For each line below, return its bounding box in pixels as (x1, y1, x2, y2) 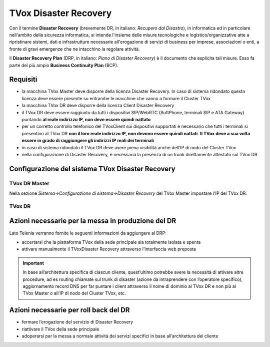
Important (22, 260, 44, 266)
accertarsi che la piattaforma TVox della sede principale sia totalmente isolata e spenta (21, 239, 201, 245)
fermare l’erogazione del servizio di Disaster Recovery (21, 319, 133, 325)
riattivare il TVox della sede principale (21, 326, 99, 332)
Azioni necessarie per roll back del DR (9, 306, 130, 314)
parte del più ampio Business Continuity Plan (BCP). (9, 62, 118, 68)
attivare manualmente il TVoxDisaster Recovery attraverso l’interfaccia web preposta (21, 246, 196, 252)
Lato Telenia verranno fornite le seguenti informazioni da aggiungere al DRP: (9, 230, 167, 236)
